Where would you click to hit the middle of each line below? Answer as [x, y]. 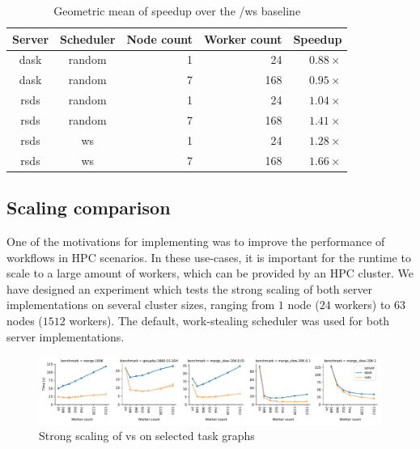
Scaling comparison [89, 208]
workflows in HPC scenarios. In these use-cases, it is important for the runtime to [209, 257]
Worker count [243, 38]
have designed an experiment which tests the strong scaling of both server [190, 288]
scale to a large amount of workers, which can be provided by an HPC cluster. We [210, 273]
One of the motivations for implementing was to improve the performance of [196, 241]
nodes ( [25, 320]
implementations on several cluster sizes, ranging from [141, 305]
